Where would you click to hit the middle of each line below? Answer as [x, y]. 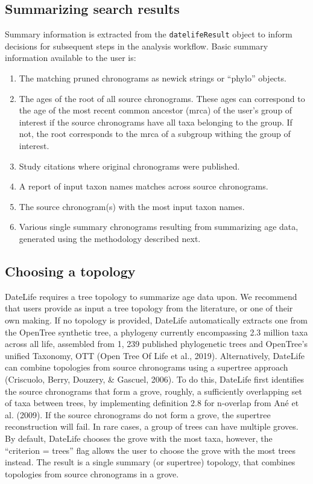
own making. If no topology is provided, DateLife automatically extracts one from [156, 320]
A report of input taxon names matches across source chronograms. [144, 186]
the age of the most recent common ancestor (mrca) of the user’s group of [156, 110]
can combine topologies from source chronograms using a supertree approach [147, 367]
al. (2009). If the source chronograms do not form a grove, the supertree [138, 414]
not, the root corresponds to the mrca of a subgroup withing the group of [155, 134]
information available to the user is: [71, 58]
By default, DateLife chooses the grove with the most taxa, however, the [139, 438]
